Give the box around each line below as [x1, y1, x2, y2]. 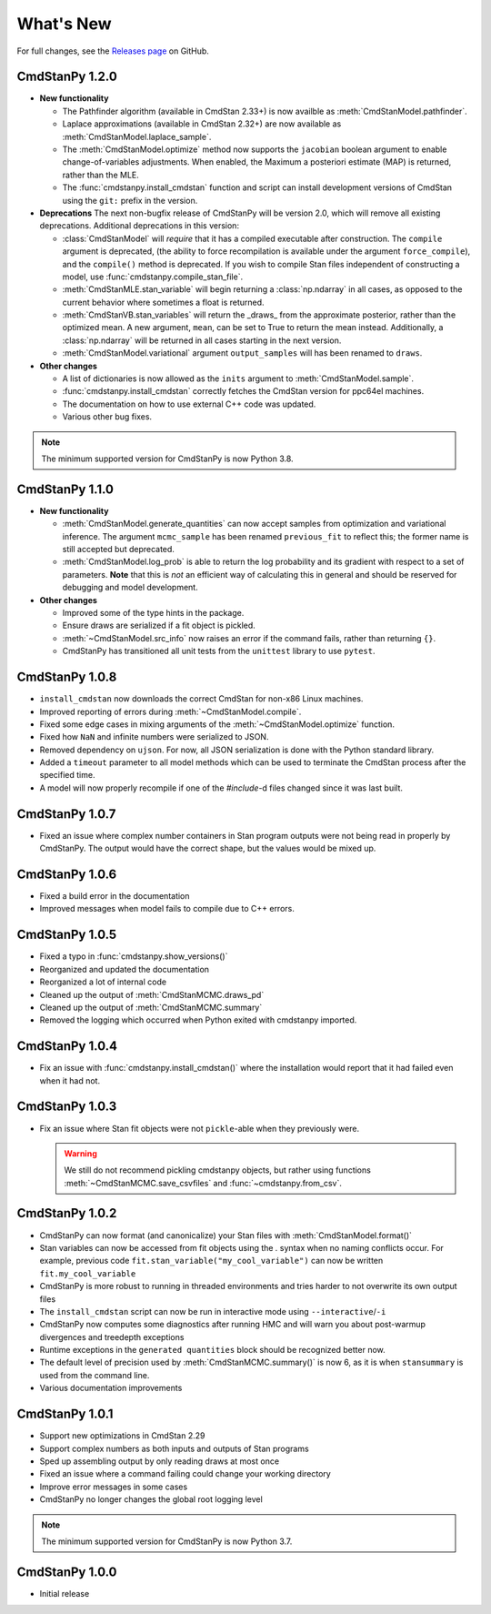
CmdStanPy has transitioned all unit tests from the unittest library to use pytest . [62, 646, 376, 657]
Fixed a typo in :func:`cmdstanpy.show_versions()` [39, 951, 228, 962]
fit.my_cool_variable [39, 1268, 136, 1278]
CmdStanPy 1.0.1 [16, 1407, 114, 1422]
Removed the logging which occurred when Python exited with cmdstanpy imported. [39, 1014, 357, 1025]
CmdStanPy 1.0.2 [16, 1205, 117, 1221]
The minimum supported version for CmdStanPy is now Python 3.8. [41, 453, 295, 464]
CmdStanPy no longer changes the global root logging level [39, 1494, 263, 1505]
